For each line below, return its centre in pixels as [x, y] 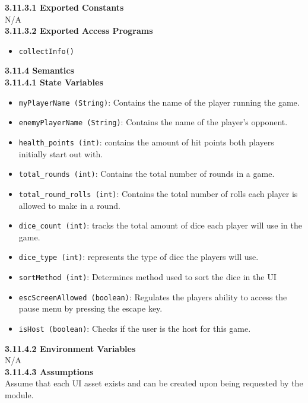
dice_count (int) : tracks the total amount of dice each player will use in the [160, 225]
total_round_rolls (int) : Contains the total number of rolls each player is [158, 193]
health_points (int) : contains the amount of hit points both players [146, 142]
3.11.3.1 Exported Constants [64, 7]
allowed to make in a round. [69, 205]
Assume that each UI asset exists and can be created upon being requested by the [154, 383]
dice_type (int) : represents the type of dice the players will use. [139, 257]
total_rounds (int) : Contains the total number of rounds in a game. [147, 174]
